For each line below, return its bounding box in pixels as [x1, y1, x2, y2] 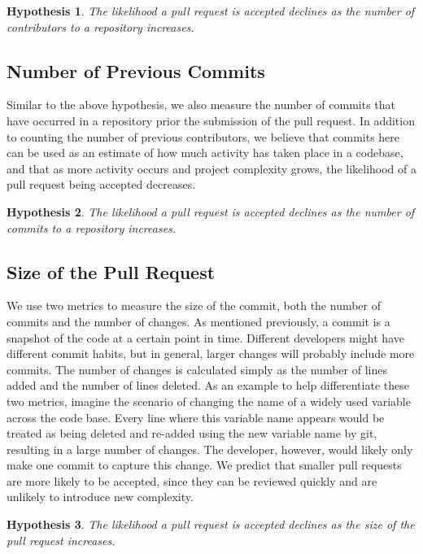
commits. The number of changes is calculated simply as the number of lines [7, 360, 387, 377]
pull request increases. [7, 531, 116, 548]
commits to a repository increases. [7, 219, 177, 236]
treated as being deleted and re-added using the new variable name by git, [7, 425, 377, 442]
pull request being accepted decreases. [7, 176, 196, 193]
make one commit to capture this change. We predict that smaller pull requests [7, 456, 402, 473]
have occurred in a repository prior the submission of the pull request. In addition [7, 111, 415, 129]
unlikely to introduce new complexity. [7, 488, 194, 505]
